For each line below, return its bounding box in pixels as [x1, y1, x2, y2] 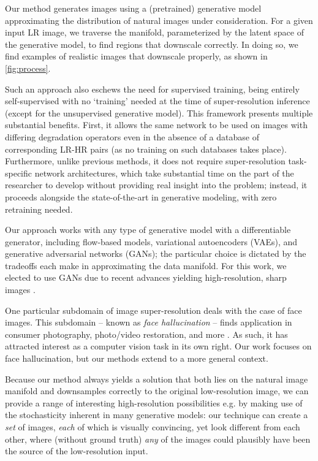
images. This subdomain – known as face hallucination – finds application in [5, 316, 292, 329]
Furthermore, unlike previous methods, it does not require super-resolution [5, 154, 286, 167]
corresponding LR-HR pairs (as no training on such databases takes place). [5, 142, 287, 155]
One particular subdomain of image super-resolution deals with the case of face [5, 303, 302, 316]
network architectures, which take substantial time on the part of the [34, 166, 294, 179]
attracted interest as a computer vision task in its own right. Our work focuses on [5, 340, 312, 352]
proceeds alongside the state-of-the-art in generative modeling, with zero [5, 190, 277, 203]
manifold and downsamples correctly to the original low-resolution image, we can [5, 384, 309, 397]
